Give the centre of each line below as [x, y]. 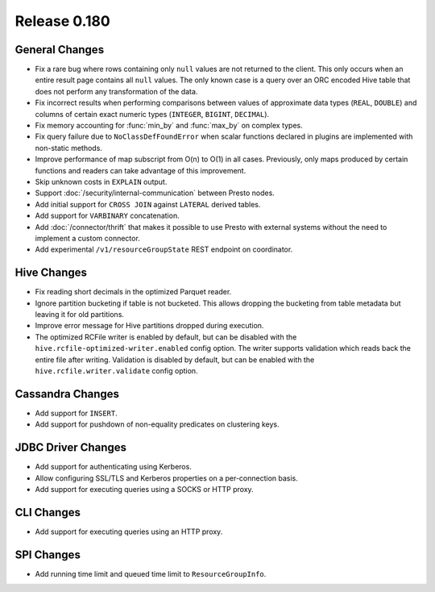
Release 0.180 [62, 21]
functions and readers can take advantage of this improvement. [141, 170]
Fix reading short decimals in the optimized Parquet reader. [133, 292]
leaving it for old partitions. [80, 314]
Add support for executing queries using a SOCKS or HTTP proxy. [144, 489]
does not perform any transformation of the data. [116, 91]
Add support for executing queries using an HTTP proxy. [129, 532]
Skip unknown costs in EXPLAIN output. [101, 181]
